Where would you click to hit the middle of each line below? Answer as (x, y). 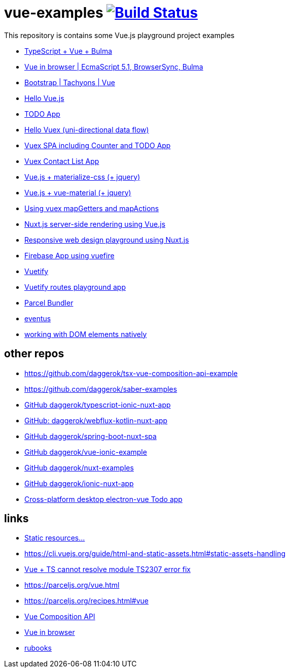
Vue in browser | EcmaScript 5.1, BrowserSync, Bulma (114, 66)
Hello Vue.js (44, 98)
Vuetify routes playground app (75, 287)
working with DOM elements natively (86, 334)
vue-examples (54, 13)
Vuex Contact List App (62, 161)
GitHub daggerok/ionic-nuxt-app (79, 483)
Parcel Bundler (49, 303)
